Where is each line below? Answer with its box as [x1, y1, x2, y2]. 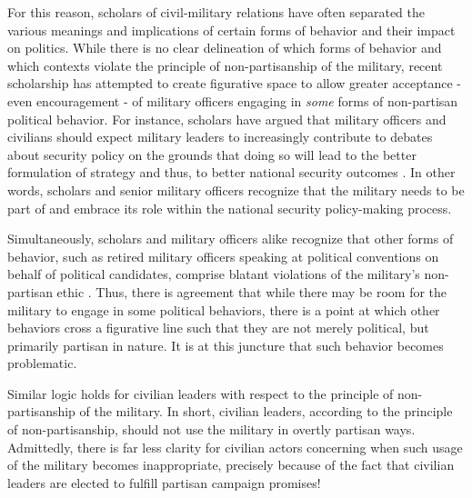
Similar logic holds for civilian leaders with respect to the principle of [7, 383, 394, 403]
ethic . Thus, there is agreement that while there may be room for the [56, 282, 447, 301]
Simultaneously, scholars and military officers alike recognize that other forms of [7, 229, 454, 248]
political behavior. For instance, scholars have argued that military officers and [7, 109, 447, 128]
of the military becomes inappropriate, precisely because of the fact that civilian [7, 455, 455, 474]
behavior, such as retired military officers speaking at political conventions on [7, 246, 439, 265]
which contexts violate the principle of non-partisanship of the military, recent [7, 55, 443, 75]
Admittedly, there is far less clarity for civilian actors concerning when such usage [7, 437, 463, 456]
